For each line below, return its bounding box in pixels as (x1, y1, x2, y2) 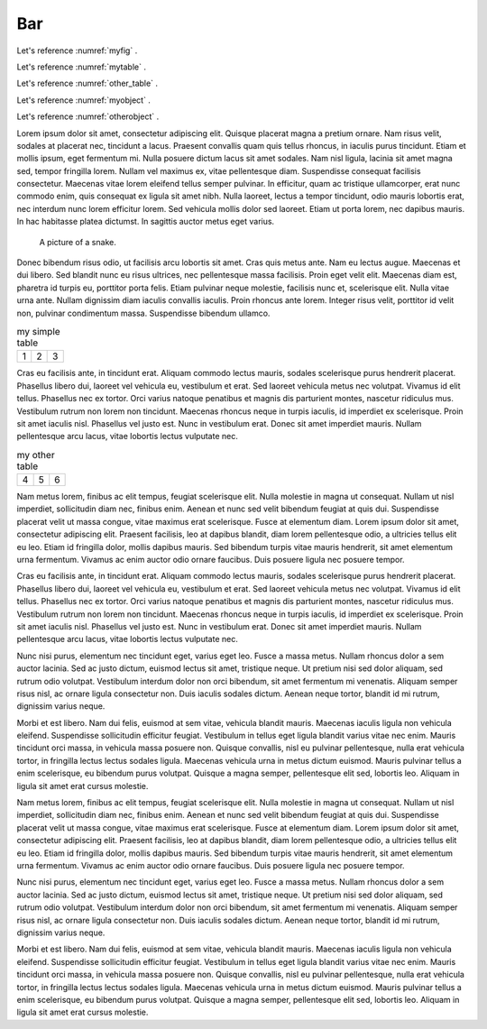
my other (16, 448, 55, 461)
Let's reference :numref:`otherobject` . (16, 111, 160, 122)
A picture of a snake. (39, 236, 116, 247)
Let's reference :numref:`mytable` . (16, 61, 146, 72)
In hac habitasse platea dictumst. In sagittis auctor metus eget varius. (16, 216, 275, 227)
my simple (16, 326, 60, 338)
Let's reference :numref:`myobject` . (16, 95, 151, 106)
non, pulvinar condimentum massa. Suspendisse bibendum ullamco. (16, 308, 271, 318)
